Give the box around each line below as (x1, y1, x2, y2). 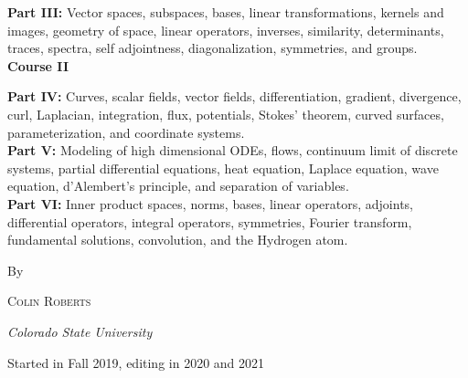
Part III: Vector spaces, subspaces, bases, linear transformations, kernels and (7, 3, 444, 21)
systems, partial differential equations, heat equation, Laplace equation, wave (7, 158, 439, 177)
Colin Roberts (7, 291, 91, 310)
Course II (7, 56, 69, 75)
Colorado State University (7, 321, 153, 341)
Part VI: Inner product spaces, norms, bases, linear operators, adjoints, (7, 194, 413, 213)
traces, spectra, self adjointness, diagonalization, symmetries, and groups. (7, 38, 418, 58)
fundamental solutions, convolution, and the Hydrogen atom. (7, 230, 348, 249)
